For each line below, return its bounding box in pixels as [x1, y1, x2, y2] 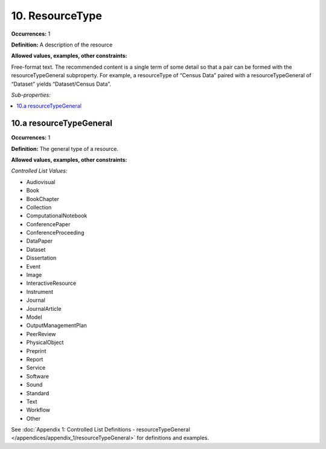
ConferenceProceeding [26, 229, 85, 237]
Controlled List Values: [11, 167, 68, 174]
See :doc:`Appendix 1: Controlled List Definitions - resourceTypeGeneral [11, 426, 190, 433]
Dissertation [26, 254, 57, 262]
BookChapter [26, 195, 60, 202]
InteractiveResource [26, 279, 77, 287]
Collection [26, 203, 52, 211]
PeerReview [26, 330, 56, 337]
